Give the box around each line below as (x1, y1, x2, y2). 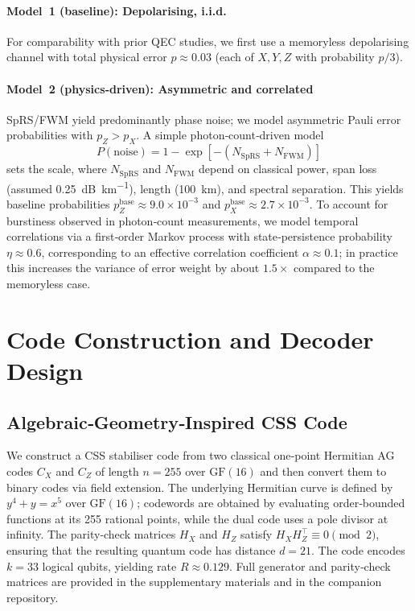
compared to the (294, 259, 375, 276)
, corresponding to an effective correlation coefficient (41, 243, 299, 260)
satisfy (240, 526, 273, 543)
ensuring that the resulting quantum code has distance (6, 541, 276, 558)
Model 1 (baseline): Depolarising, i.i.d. (6, 2, 227, 19)
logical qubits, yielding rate (42, 557, 177, 574)
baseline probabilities (6, 195, 110, 212)
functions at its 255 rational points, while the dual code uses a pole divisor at (6, 510, 388, 526)
